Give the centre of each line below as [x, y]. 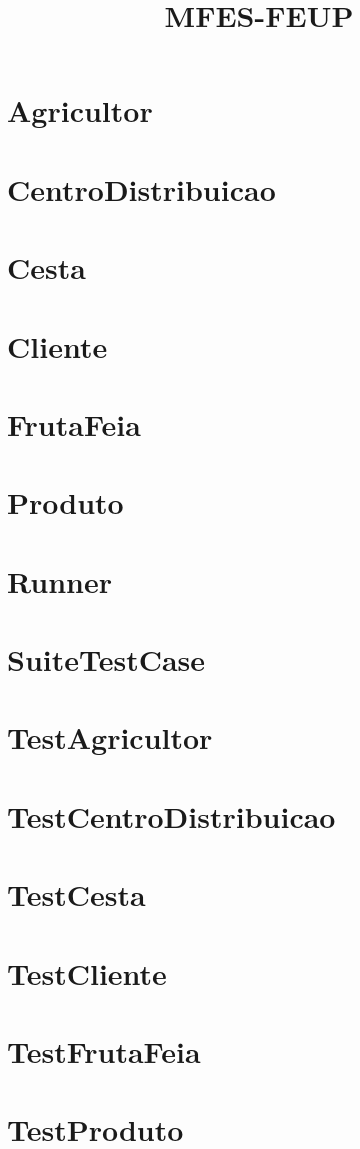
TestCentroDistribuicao [171, 815]
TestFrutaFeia [104, 1050]
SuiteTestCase [106, 659]
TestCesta [76, 894]
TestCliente [87, 972]
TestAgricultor [110, 737]
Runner [59, 580]
